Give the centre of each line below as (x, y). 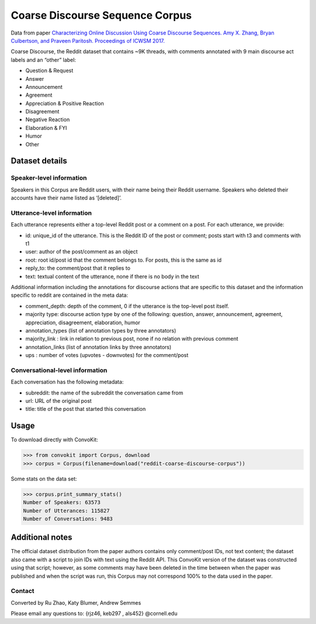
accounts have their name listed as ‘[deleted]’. (66, 198)
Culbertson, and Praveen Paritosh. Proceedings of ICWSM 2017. (88, 40)
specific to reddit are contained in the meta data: (69, 295)
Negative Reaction (48, 119)
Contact (23, 591)
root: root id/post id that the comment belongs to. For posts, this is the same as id (123, 260)
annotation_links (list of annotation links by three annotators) (99, 347)
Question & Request (49, 71)
